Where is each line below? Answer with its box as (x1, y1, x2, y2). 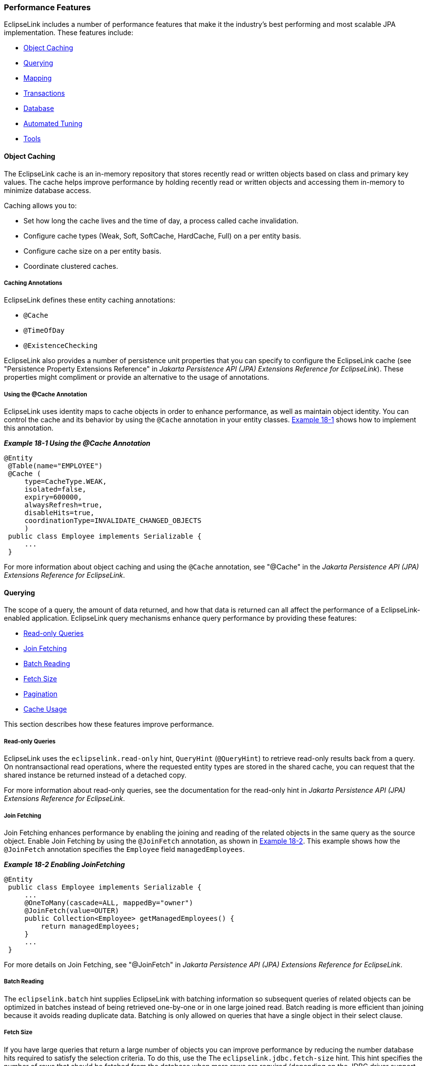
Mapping (23, 74, 52, 83)
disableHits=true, (24, 509, 95, 517)
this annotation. (4, 424, 54, 433)
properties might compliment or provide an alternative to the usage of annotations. (4, 373, 269, 382)
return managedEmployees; (41, 922, 140, 930)
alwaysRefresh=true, (24, 501, 103, 509)
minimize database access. (4, 186, 91, 195)
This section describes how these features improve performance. (4, 720, 214, 729)
